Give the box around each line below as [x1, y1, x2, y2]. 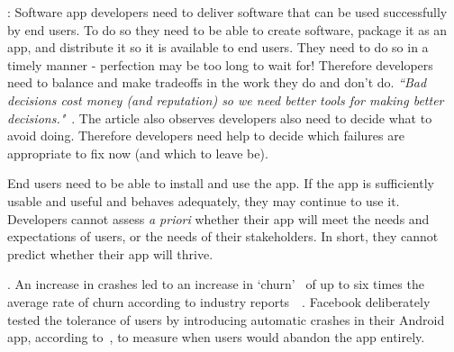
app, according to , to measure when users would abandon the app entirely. [7, 328, 425, 347]
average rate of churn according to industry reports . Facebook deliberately [7, 292, 431, 311]
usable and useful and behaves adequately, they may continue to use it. [7, 191, 400, 210]
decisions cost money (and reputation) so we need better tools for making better [7, 90, 444, 109]
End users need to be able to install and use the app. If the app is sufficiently [7, 174, 434, 193]
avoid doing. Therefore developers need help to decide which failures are [7, 126, 404, 145]
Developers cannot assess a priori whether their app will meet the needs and [7, 209, 430, 228]
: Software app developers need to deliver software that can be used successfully [7, 3, 448, 21]
